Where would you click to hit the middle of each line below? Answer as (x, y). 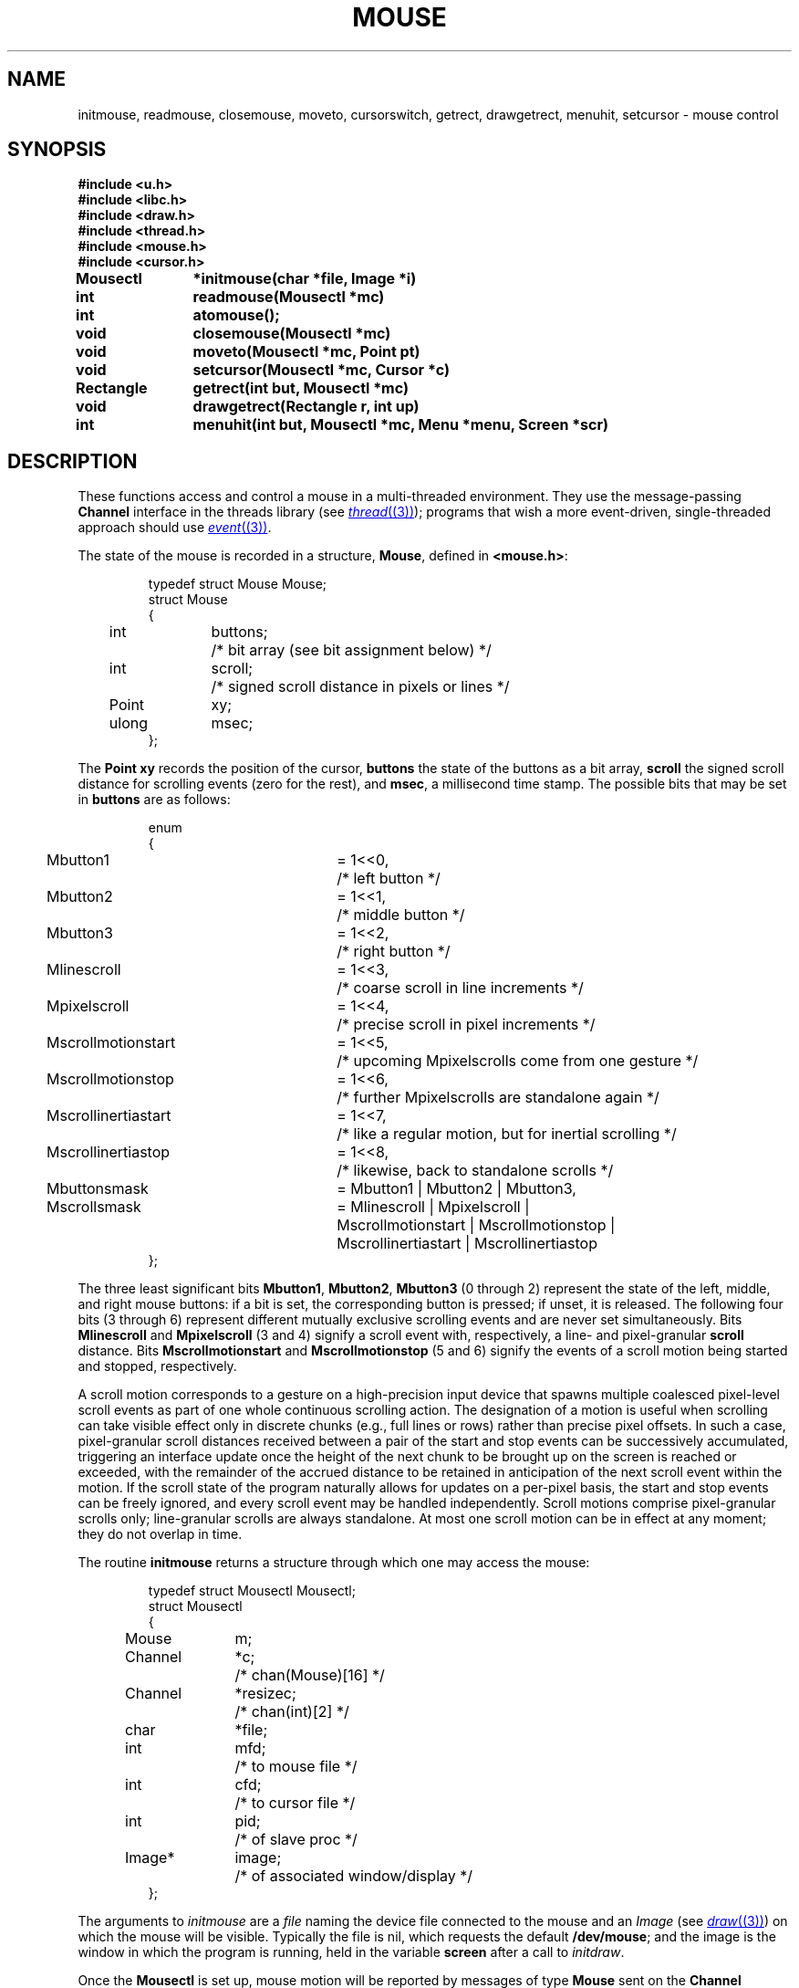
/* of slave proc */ (296, 1840)
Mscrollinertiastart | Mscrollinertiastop (467, 1244)
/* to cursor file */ (295, 1803)
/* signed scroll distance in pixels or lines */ (360, 687)
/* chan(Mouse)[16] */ (310, 1675)
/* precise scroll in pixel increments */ (466, 1025)
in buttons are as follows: (154, 800)
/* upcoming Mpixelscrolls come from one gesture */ (518, 1061)
